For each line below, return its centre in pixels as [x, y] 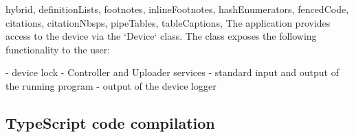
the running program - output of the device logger [111, 85]
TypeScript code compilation [110, 122]
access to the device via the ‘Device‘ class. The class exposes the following [161, 36]
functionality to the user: [58, 49]
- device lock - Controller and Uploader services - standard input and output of [173, 72]
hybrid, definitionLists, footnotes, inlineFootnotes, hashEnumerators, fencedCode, [177, 9]
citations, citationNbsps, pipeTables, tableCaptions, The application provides [168, 22]
